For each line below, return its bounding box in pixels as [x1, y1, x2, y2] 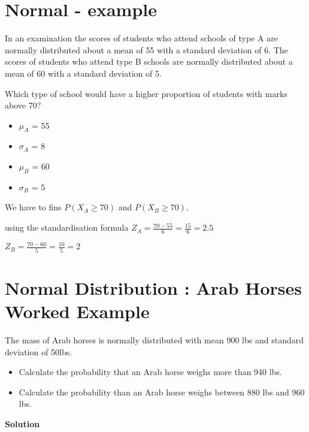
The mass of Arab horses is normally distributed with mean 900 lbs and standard [5, 334, 304, 346]
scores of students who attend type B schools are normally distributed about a [5, 55, 293, 68]
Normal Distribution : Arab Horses [5, 275, 302, 300]
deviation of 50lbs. [5, 345, 72, 358]
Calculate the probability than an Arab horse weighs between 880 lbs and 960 [19, 385, 305, 398]
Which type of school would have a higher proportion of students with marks [5, 87, 287, 99]
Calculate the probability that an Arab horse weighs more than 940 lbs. [19, 365, 282, 378]
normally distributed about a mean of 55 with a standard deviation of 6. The [5, 43, 288, 56]
